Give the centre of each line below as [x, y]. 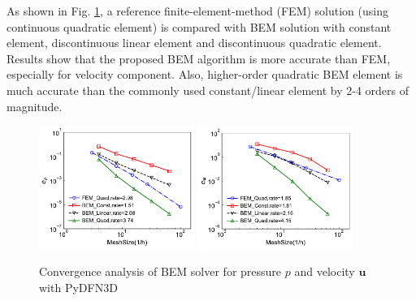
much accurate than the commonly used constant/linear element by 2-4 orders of [208, 90]
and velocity [325, 271]
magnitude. [35, 106]
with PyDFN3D [78, 287]
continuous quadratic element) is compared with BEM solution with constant [199, 26]
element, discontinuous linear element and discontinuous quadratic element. [194, 43]
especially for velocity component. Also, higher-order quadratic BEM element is [205, 74]
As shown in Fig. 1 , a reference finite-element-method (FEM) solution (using [197, 11]
